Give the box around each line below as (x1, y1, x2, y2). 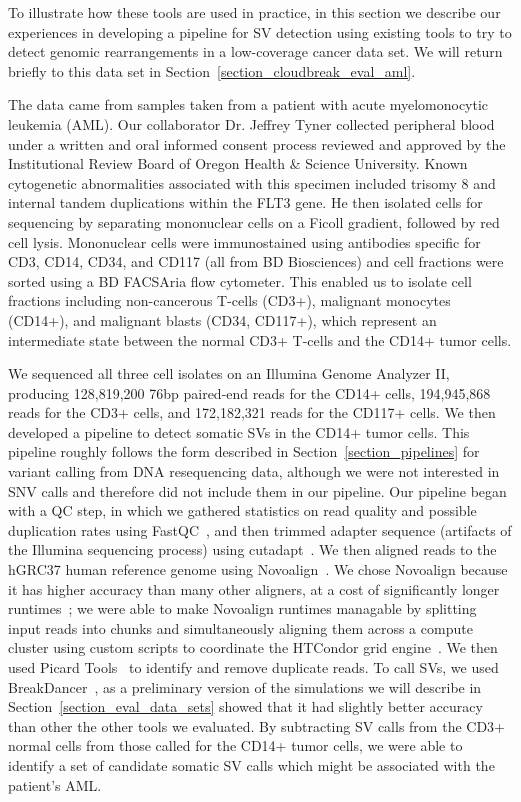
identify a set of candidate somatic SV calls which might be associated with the (8, 754, 495, 775)
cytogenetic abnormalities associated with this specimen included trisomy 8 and (8, 172, 496, 193)
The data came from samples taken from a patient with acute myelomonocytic (8, 94, 489, 115)
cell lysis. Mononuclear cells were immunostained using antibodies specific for (8, 231, 481, 252)
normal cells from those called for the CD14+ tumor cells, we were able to (8, 735, 463, 756)
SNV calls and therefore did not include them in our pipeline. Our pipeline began (8, 480, 507, 501)
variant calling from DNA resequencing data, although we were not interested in (8, 461, 500, 482)
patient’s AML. (8, 774, 102, 795)
